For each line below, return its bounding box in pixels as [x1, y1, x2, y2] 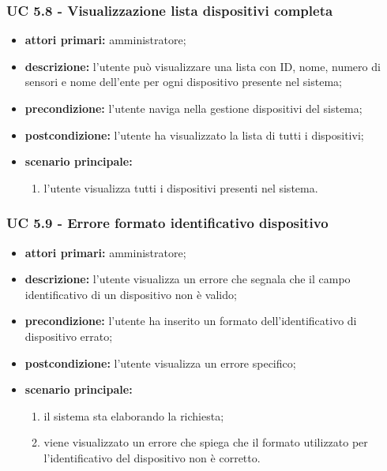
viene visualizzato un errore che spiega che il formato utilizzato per [43, 434, 368, 450]
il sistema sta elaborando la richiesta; [43, 407, 224, 424]
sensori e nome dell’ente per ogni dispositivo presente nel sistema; [24, 73, 342, 90]
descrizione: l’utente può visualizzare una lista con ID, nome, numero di [24, 58, 381, 74]
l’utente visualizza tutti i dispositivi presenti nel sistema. [43, 179, 318, 196]
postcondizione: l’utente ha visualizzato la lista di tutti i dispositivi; [24, 126, 364, 143]
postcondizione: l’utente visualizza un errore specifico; [24, 354, 296, 371]
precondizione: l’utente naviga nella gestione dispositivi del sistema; [24, 100, 363, 116]
